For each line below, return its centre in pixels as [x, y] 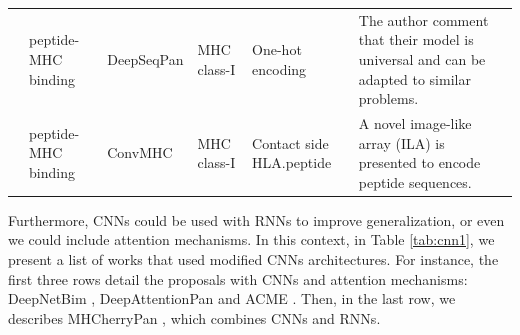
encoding [279, 68]
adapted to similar [414, 78]
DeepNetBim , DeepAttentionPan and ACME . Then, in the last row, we [232, 298]
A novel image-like [415, 122]
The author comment [423, 19]
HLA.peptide [292, 162]
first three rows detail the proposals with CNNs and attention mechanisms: [238, 278]
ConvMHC [140, 152]
